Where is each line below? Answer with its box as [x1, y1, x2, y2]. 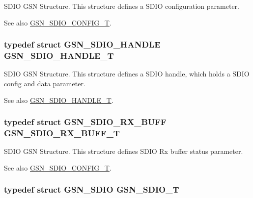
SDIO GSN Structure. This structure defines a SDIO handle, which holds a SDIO [4, 69, 250, 79]
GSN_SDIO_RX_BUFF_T [4, 126, 120, 139]
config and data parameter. [4, 78, 85, 88]
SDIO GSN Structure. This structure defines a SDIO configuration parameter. [4, 1, 239, 11]
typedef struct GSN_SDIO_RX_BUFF [4, 116, 167, 128]
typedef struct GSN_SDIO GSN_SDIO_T [4, 183, 179, 196]
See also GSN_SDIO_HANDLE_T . [4, 95, 113, 105]
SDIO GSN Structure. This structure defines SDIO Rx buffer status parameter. [4, 146, 243, 156]
